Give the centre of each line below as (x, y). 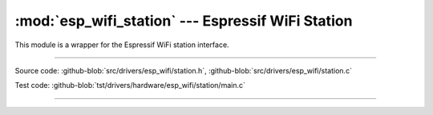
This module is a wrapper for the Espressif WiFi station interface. (122, 45)
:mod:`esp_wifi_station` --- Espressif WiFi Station (184, 21)
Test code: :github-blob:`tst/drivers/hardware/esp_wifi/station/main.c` (130, 85)
